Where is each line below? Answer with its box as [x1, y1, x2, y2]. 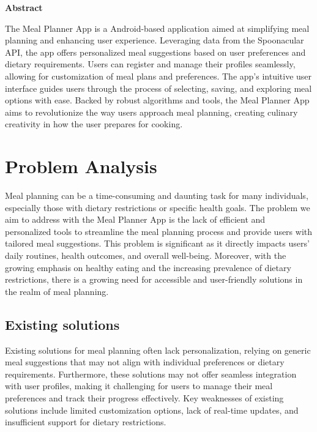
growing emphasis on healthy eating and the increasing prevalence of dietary [5, 261, 291, 274]
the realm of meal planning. [5, 285, 109, 297]
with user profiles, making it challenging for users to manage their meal [5, 379, 273, 392]
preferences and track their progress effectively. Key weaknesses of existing [5, 391, 284, 404]
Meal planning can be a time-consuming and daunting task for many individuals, [5, 189, 308, 202]
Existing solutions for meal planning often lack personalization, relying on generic [5, 343, 311, 356]
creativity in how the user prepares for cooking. [5, 117, 183, 130]
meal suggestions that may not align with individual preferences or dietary [5, 356, 285, 368]
